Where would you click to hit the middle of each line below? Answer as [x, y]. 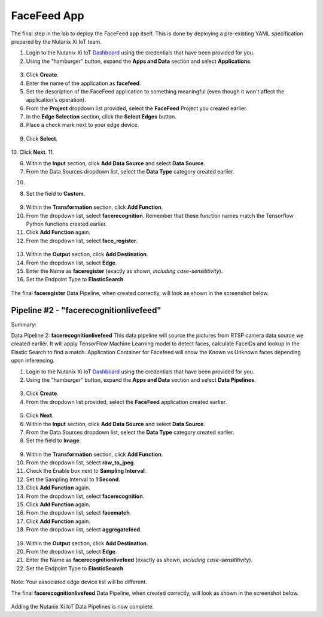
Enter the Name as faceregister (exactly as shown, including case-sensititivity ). [124, 271]
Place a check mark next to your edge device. [83, 125]
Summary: [24, 324]
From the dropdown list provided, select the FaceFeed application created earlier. [127, 402]
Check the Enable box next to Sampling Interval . [86, 471]
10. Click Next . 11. [33, 152]
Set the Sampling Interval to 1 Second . [73, 479]
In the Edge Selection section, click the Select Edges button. [101, 117]
